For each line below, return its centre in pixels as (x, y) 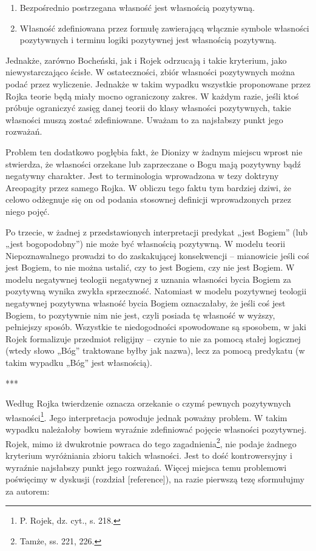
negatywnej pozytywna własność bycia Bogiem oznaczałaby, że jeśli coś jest (146, 303)
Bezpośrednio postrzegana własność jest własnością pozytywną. (137, 7)
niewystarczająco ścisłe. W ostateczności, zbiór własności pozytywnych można (150, 72)
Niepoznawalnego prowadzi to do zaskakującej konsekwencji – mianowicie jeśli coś (157, 255)
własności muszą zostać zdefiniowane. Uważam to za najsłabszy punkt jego (144, 119)
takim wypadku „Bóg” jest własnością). (79, 363)
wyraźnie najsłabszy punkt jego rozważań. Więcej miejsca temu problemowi (146, 467)
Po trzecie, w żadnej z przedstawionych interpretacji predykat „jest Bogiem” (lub (157, 232)
